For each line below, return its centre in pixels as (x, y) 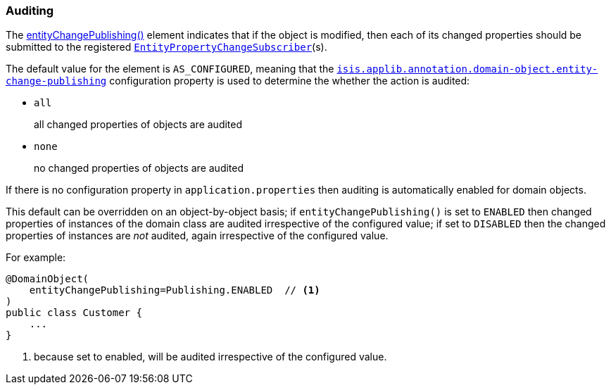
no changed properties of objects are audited (139, 168)
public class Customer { (74, 313)
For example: (36, 258)
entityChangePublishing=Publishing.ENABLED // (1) (175, 290)
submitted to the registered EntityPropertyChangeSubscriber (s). (166, 47)
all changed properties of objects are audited (138, 125)
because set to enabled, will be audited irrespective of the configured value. (210, 357)
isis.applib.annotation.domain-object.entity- (467, 69)
